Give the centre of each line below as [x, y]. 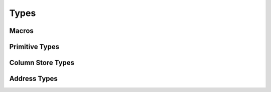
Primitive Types [34, 47]
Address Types [33, 79]
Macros [21, 31]
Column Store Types [42, 63]
